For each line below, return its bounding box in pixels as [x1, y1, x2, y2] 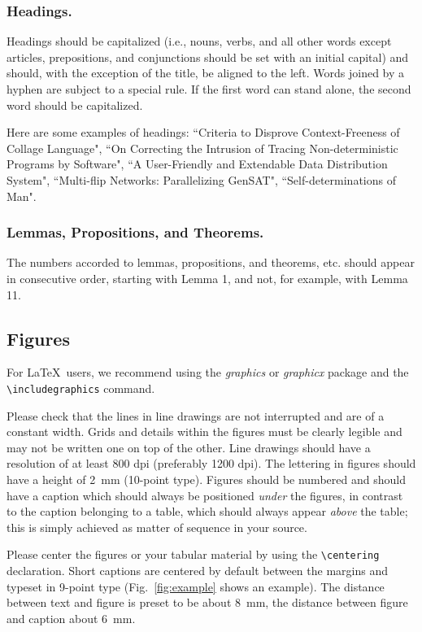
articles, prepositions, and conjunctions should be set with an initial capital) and [7, 48, 409, 65]
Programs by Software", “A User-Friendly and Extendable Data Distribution [7, 155, 388, 172]
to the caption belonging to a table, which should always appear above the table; [7, 503, 408, 520]
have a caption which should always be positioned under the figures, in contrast [7, 486, 403, 503]
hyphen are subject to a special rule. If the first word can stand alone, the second [7, 81, 411, 97]
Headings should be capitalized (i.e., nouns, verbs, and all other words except [7, 33, 392, 50]
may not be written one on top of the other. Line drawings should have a [7, 438, 371, 455]
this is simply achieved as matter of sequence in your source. [7, 518, 307, 535]
